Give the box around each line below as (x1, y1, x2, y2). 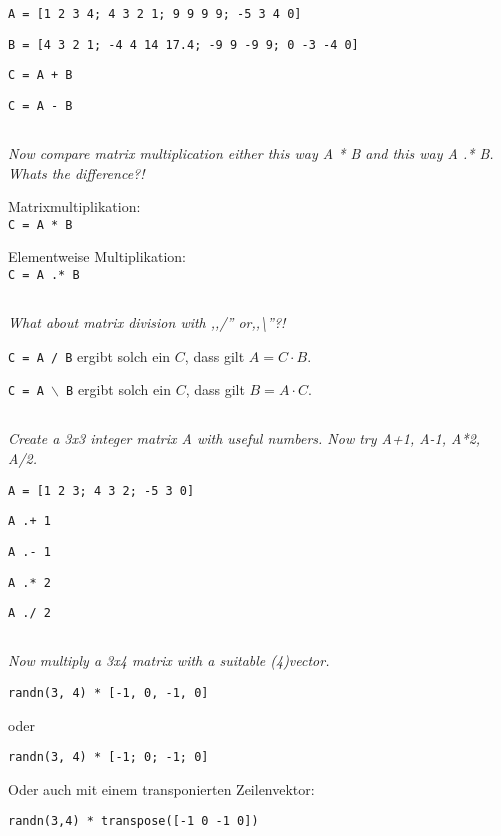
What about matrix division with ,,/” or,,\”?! (8, 312, 286, 333)
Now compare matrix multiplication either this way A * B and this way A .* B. (8, 143, 494, 164)
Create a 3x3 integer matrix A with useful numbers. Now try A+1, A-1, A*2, (8, 428, 481, 449)
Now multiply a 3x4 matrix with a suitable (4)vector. (8, 650, 330, 671)
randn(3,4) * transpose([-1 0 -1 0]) (8, 814, 259, 829)
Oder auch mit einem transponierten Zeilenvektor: (8, 778, 315, 799)
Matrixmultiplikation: (8, 196, 141, 217)
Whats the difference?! (8, 162, 145, 183)
